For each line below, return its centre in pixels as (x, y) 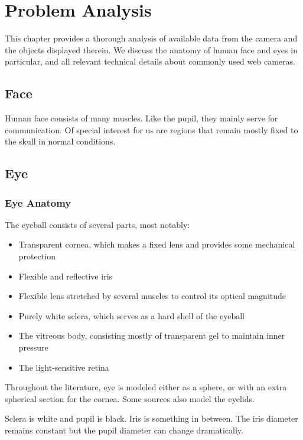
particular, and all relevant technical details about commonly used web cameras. (150, 61)
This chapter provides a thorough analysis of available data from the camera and (151, 38)
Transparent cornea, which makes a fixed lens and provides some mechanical (157, 244)
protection (37, 256)
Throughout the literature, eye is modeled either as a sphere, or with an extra (146, 387)
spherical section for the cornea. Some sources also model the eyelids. (130, 398)
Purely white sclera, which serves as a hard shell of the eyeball (131, 315)
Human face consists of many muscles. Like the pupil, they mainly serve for (141, 118)
